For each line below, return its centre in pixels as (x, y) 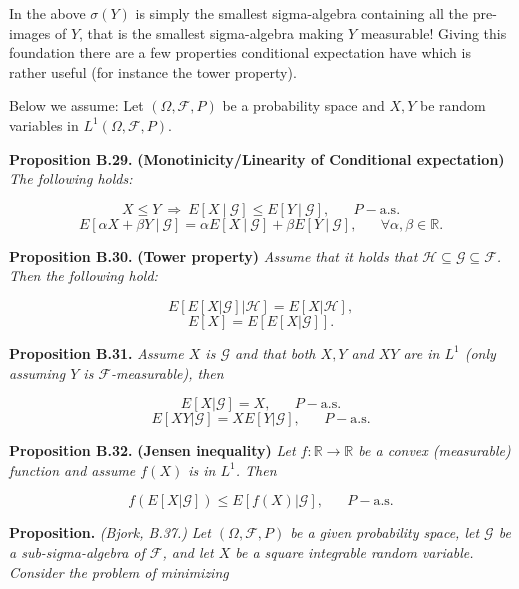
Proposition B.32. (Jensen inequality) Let (152, 450)
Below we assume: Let (76, 105)
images (30, 32)
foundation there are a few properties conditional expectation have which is (240, 52)
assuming (37, 372)
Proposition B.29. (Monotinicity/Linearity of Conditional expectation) (257, 158)
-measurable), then (167, 372)
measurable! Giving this (433, 32)
